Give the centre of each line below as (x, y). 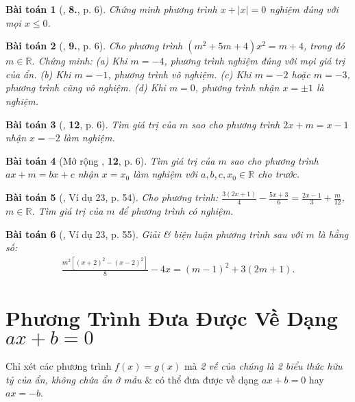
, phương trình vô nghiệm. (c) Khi (180, 74)
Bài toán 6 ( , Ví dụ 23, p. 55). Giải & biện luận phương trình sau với (154, 234)
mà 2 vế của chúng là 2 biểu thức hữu (263, 366)
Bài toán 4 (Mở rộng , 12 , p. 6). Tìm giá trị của (110, 160)
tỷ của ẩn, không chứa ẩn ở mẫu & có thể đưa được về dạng (132, 379)
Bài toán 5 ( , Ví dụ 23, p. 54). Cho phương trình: (112, 197)
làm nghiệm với (165, 174)
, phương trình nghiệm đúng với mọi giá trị (255, 61)
